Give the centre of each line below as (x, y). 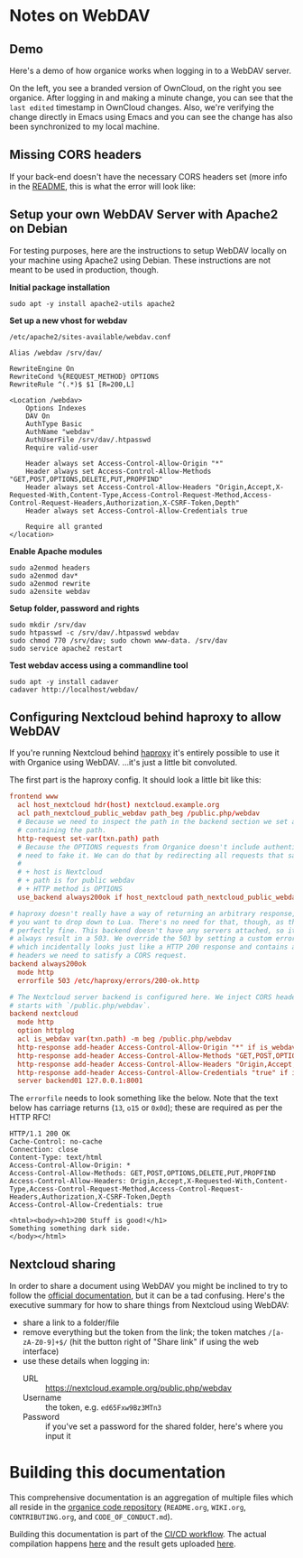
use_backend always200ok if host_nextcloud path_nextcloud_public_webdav (159, 897)
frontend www (34, 797)
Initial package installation (60, 287)
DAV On (38, 416)
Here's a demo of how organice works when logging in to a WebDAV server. (150, 70)
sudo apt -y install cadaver (64, 682)
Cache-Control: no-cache (56, 1142)
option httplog (46, 1031)
